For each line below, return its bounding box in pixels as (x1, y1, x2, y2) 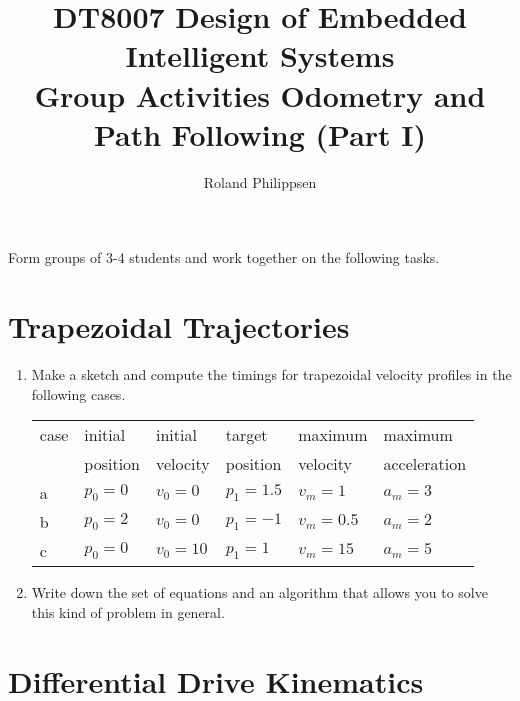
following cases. (31, 383, 126, 404)
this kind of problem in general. (31, 601, 225, 622)
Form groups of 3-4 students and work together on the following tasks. (8, 247, 440, 268)
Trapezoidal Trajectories (8, 306, 350, 347)
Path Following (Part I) (93, 113, 427, 154)
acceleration (383, 452, 467, 476)
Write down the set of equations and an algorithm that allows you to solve (31, 582, 488, 603)
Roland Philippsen (203, 171, 317, 192)
